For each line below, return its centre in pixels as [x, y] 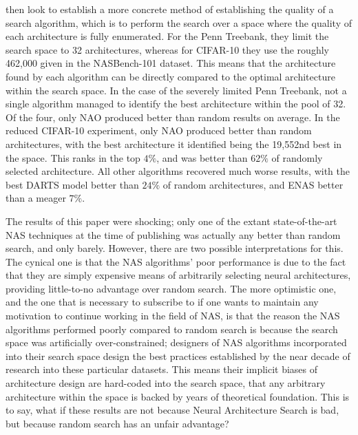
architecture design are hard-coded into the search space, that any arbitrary [166, 383]
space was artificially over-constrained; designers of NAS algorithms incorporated [176, 342]
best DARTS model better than [72, 184]
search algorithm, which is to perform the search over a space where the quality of [179, 22]
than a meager [36, 198]
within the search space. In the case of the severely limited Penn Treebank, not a [176, 90]
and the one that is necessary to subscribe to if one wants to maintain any [162, 302]
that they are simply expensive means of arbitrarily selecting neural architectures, [178, 275]
